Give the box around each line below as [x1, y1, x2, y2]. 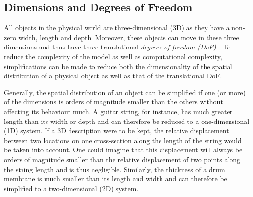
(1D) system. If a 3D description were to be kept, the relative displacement [4, 125, 229, 136]
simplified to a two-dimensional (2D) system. [4, 183, 138, 193]
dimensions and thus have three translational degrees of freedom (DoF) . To [4, 42, 230, 52]
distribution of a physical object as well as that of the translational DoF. [4, 71, 222, 81]
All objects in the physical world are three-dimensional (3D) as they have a [4, 23, 230, 33]
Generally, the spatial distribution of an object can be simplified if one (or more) [4, 87, 246, 97]
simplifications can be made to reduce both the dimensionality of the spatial [4, 61, 232, 71]
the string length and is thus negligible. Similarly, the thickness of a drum [4, 164, 225, 174]
